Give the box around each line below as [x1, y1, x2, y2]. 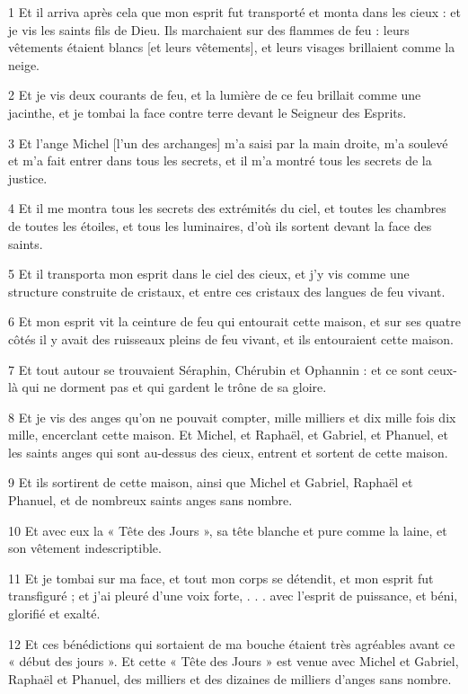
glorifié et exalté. [8, 604, 101, 623]
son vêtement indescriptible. [8, 538, 162, 557]
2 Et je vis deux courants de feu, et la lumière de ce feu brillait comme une [8, 85, 421, 104]
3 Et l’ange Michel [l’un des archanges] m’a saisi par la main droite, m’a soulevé [8, 133, 448, 152]
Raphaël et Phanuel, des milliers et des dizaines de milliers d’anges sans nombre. [8, 669, 452, 688]
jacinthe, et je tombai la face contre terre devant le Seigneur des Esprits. [8, 102, 407, 121]
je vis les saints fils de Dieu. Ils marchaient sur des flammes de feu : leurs [8, 20, 410, 39]
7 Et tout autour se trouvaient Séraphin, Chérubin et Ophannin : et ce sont [8, 360, 424, 378]
